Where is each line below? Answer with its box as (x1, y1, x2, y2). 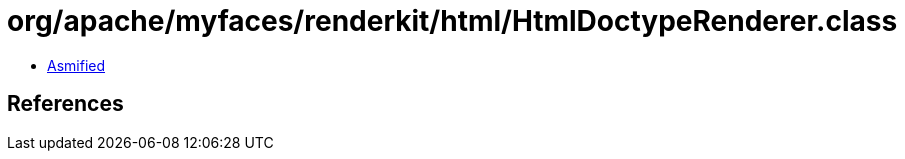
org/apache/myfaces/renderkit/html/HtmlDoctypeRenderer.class (7, 4, 898, 38)
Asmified (47, 56, 106, 74)
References (7, 91, 124, 117)
